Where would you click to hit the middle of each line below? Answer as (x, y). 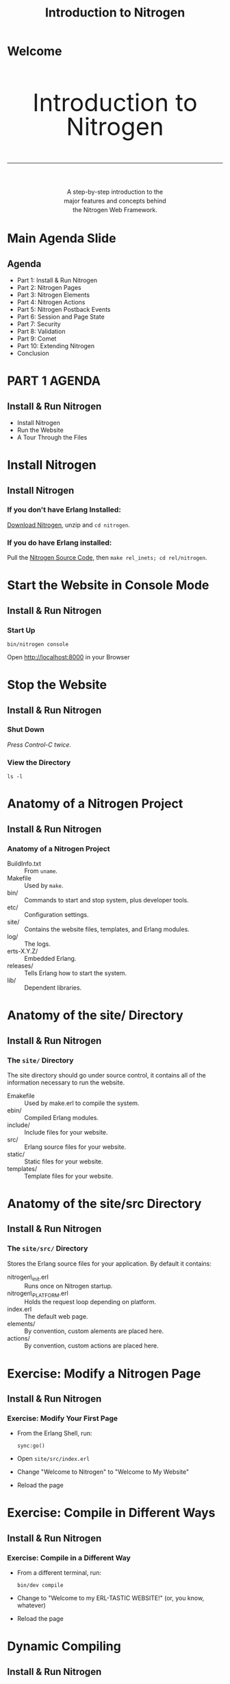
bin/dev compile (40, 1585)
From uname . (41, 871)
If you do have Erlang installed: (60, 543)
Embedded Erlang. (50, 959)
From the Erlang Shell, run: (54, 1433)
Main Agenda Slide (62, 239)
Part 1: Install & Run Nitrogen (57, 280)
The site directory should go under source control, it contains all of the (107, 1075)
